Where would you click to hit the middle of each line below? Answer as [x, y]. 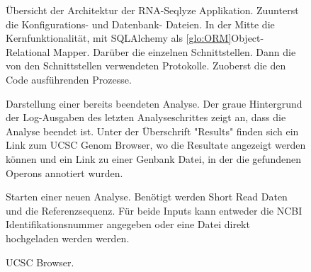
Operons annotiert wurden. [64, 172]
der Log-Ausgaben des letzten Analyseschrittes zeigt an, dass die [146, 117]
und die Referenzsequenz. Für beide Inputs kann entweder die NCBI [154, 210]
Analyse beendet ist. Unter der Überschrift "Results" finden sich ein [152, 131]
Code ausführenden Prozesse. [69, 79]
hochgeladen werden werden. [68, 238]
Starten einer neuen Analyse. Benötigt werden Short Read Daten [147, 197]
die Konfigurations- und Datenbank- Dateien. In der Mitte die [140, 24]
